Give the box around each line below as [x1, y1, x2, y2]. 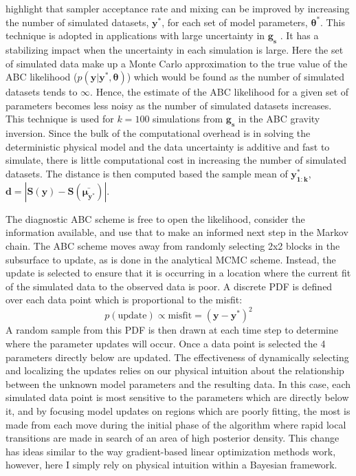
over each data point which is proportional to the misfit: [5, 292, 243, 307]
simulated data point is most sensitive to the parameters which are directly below [5, 390, 349, 404]
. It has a [280, 28, 319, 43]
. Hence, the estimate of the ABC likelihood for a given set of [90, 85, 349, 99]
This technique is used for [5, 111, 114, 126]
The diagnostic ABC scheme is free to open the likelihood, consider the [5, 211, 305, 226]
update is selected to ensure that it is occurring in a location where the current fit [5, 266, 351, 280]
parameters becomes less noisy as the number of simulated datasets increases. [5, 98, 332, 112]
